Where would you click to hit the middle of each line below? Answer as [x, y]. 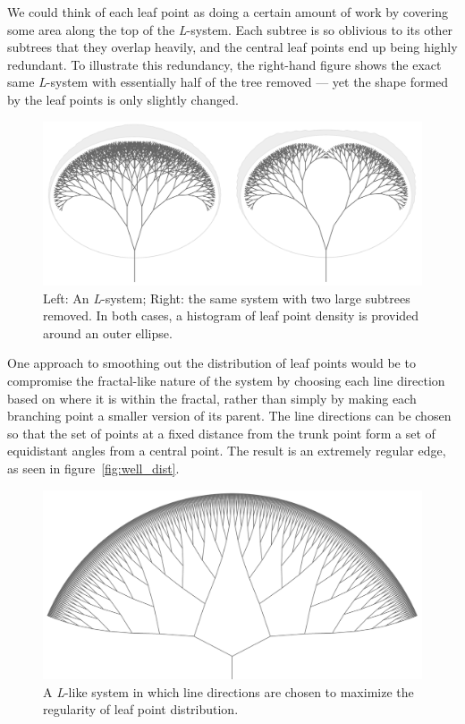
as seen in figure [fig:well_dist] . [93, 468]
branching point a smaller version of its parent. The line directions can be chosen [229, 416]
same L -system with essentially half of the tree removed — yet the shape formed [228, 82]
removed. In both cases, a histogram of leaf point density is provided [231, 315]
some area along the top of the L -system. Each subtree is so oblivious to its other [230, 29]
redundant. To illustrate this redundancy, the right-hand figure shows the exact [224, 64]
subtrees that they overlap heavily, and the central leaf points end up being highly [232, 47]
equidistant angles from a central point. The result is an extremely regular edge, [227, 451]
